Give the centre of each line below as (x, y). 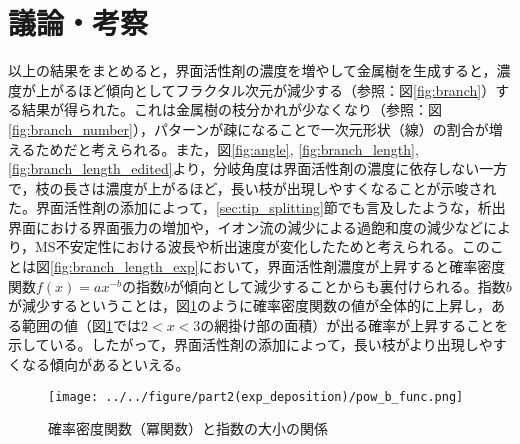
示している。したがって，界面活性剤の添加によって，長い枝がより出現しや (250, 344)
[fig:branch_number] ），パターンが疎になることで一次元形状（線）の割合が (248, 128)
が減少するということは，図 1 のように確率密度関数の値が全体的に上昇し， (249, 305)
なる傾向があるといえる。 (105, 364)
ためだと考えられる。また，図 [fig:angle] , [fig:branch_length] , (227, 148)
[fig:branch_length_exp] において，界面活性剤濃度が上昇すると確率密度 (278, 266)
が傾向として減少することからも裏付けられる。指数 (338, 285)
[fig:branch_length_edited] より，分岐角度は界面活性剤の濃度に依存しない (244, 168)
